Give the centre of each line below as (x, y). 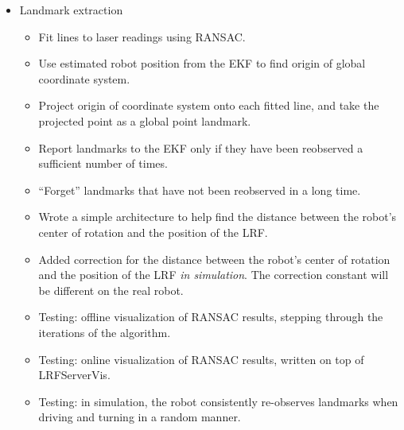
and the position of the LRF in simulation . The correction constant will (214, 275)
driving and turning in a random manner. (140, 417)
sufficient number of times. (103, 163)
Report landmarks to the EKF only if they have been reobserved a (201, 147)
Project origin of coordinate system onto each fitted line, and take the (209, 105)
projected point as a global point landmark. (145, 120)
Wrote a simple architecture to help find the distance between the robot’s (218, 217)
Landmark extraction (71, 10)
